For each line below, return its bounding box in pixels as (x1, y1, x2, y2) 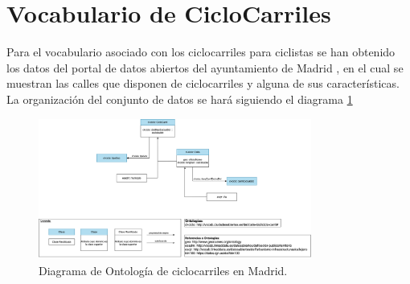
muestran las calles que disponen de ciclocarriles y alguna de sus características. (6, 75, 400, 92)
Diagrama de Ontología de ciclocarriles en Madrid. (39, 261, 288, 278)
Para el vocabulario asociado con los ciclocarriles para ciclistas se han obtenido (6, 43, 396, 60)
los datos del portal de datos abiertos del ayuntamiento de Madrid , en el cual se (6, 59, 404, 76)
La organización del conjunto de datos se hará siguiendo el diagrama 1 (6, 90, 353, 107)
